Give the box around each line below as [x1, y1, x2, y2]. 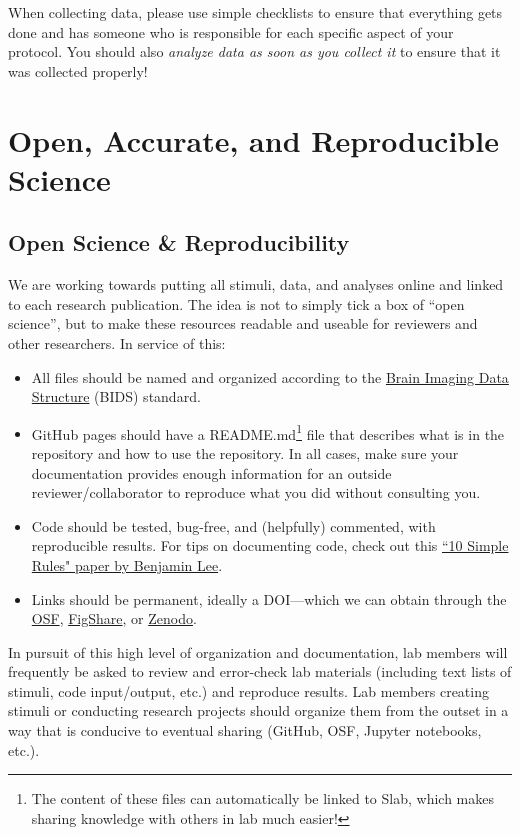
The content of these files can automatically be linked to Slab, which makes [31, 788, 494, 809]
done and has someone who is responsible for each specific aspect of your [8, 21, 454, 42]
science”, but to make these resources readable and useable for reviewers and [8, 313, 478, 334]
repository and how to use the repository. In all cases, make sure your [31, 442, 459, 463]
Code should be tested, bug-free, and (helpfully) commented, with [31, 515, 436, 536]
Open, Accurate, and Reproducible [8, 119, 499, 160]
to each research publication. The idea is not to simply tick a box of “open [8, 293, 465, 314]
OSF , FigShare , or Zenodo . [31, 608, 197, 629]
